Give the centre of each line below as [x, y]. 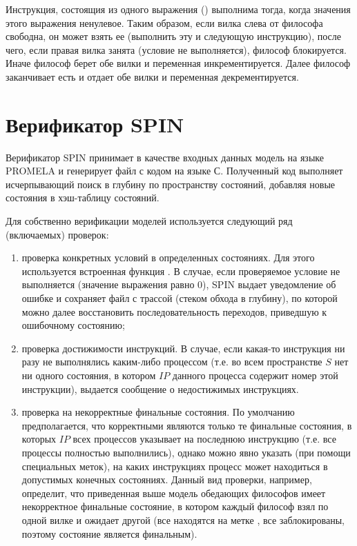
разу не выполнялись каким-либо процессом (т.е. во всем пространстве [172, 362]
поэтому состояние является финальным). [109, 533]
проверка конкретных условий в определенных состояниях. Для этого [168, 257]
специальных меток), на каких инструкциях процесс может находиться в [175, 466]
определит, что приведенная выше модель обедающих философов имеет [174, 493]
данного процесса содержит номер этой [255, 375]
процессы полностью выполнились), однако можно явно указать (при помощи [186, 452]
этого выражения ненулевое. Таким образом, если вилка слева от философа [164, 22]
